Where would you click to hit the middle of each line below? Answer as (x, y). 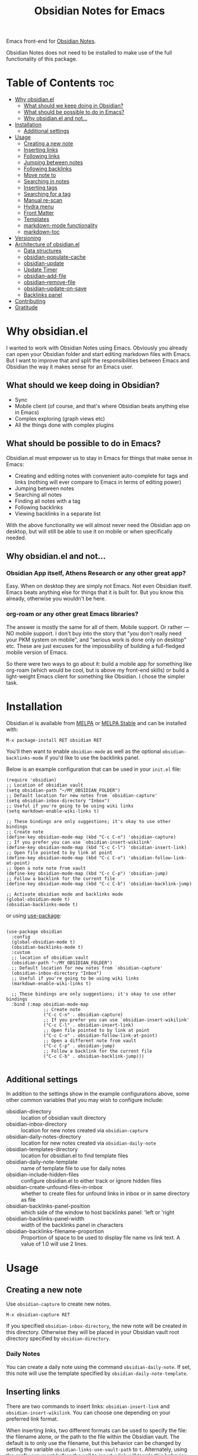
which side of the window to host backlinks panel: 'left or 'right (98, 1212)
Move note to (40, 175)
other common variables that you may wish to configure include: (85, 1100)
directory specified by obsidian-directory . (58, 1339)
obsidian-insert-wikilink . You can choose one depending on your (88, 1412)
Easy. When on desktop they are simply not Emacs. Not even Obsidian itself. (99, 586)
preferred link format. (32, 1419)
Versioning (28, 238)
